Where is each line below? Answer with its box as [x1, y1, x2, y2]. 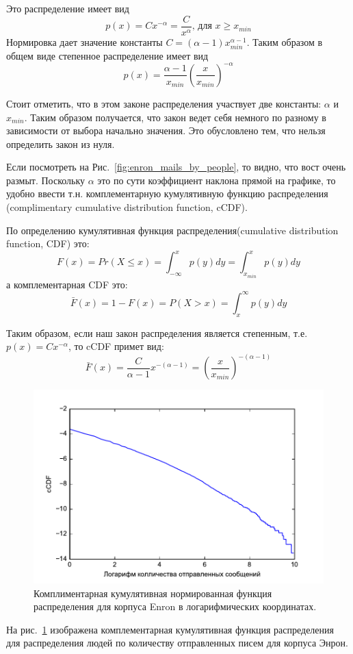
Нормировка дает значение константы [6, 34, 163, 49]
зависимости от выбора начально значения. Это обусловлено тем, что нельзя [6, 123, 326, 138]
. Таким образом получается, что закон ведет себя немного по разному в [24, 110, 326, 124]
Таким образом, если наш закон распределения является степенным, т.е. [6, 325, 308, 340]
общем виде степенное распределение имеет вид [6, 48, 209, 62]
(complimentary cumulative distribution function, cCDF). [6, 200, 248, 214]
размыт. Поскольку [6, 173, 86, 187]
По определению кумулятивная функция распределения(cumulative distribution [6, 223, 339, 237]
